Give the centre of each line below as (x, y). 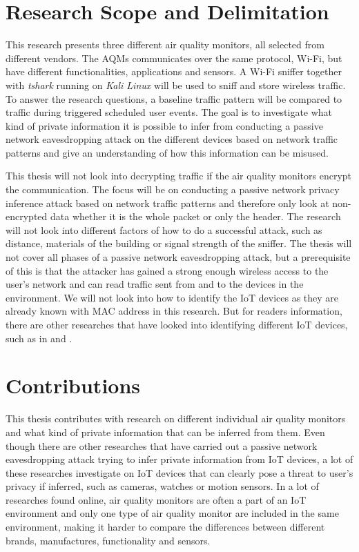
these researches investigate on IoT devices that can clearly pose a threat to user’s (179, 472)
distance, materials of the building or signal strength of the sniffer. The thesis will (179, 243)
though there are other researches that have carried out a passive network (162, 445)
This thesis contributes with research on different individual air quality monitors (176, 418)
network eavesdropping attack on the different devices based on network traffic (172, 139)
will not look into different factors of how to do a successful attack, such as (164, 229)
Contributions (73, 385)
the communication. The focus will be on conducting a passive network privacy (173, 189)
